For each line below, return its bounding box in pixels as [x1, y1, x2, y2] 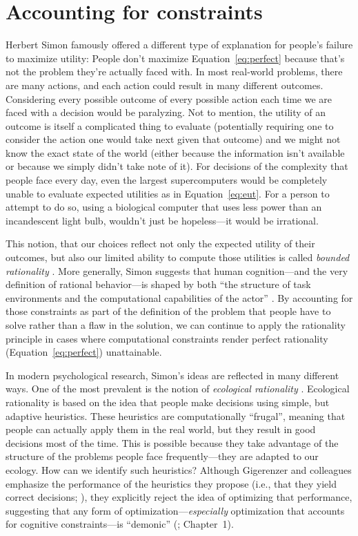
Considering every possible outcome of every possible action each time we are [6, 91, 332, 106]
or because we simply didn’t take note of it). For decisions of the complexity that [6, 159, 348, 173]
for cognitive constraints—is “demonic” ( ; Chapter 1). [6, 517, 234, 531]
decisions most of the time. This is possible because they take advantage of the [6, 435, 339, 450]
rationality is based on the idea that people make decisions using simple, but [6, 394, 330, 409]
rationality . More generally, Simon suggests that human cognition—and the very [6, 263, 348, 278]
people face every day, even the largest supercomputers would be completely [6, 173, 328, 187]
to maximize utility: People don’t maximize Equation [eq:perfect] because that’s [6, 50, 345, 65]
